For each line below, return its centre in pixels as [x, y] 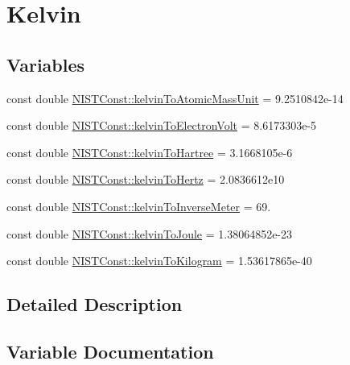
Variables [46, 64]
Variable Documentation [110, 351]
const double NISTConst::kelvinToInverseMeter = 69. [139, 206]
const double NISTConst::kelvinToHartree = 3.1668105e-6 [150, 152]
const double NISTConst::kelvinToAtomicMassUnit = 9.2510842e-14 [175, 98]
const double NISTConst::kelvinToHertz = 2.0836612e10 [146, 179]
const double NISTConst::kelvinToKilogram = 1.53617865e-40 [159, 261]
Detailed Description [95, 304]
